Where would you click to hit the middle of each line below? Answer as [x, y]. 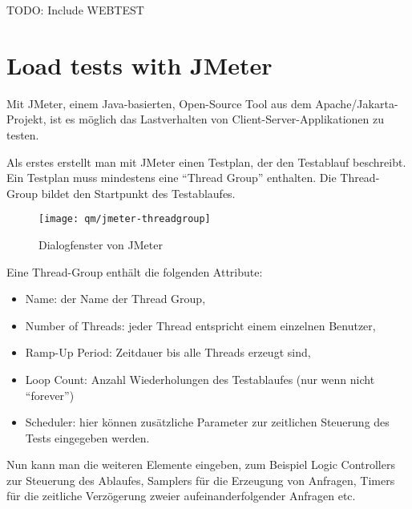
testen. [23, 134]
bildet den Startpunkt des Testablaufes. [138, 193]
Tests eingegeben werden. [87, 437]
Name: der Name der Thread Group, [115, 299]
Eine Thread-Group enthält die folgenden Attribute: [135, 271]
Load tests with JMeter [139, 65]
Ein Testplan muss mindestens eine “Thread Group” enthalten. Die [172, 178]
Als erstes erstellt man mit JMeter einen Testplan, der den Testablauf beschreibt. [206, 162]
